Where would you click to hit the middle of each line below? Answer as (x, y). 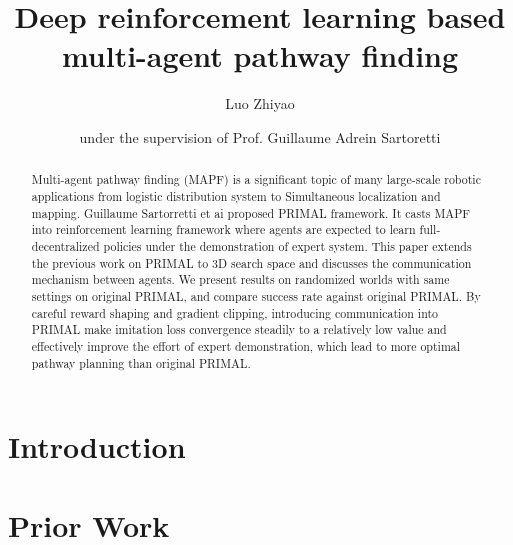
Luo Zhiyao (260, 103)
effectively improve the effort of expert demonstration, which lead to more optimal (246, 345)
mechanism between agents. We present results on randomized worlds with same (240, 279)
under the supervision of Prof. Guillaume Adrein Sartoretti (260, 136)
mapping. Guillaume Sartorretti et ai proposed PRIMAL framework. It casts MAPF (251, 212)
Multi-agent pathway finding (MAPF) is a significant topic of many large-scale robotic (256, 179)
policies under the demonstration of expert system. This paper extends (287, 245)
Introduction (97, 446)
